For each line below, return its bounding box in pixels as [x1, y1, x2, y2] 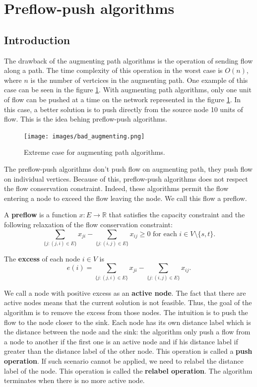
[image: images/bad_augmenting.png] [24, 132, 145, 140]
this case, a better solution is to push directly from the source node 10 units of [4, 104, 243, 114]
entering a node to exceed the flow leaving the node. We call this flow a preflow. [4, 193, 247, 203]
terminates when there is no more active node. [4, 375, 145, 386]
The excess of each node [4, 253, 80, 263]
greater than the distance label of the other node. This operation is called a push [4, 346, 253, 356]
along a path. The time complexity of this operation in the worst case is [4, 65, 223, 75]
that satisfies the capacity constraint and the [109, 209, 245, 220]
